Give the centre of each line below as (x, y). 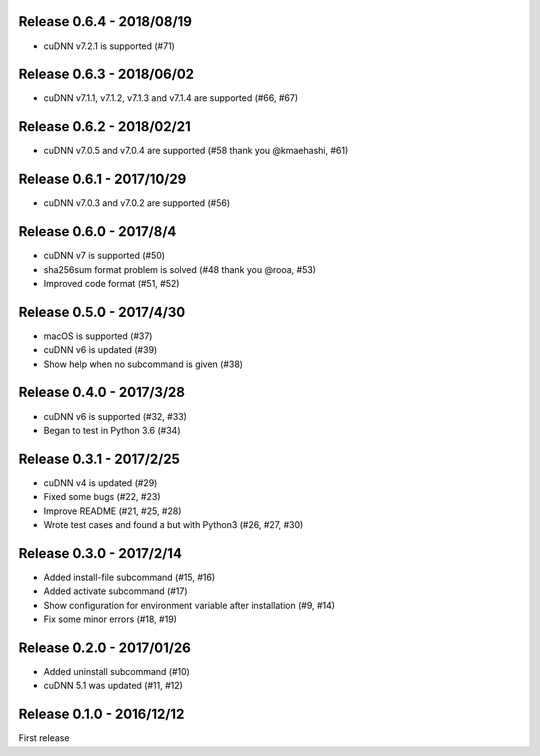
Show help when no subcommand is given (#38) (143, 364)
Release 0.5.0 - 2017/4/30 (102, 311)
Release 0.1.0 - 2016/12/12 (101, 714)
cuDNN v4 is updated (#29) (100, 482)
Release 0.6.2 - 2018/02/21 (104, 126)
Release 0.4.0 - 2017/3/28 (101, 392)
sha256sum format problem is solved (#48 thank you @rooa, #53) (180, 269)
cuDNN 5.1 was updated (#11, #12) (113, 686)
